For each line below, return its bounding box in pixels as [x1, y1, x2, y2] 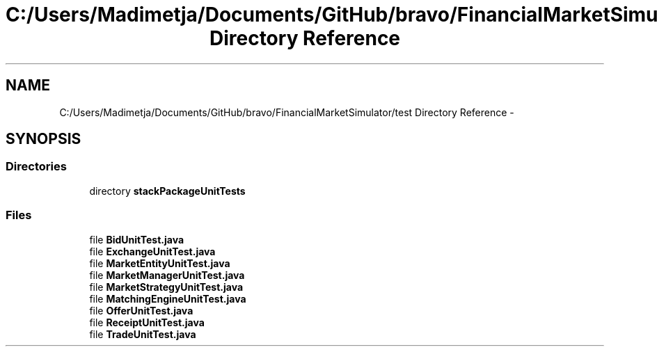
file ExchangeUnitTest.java [89, 245, 216, 257]
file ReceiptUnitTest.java [89, 316, 205, 328]
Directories [6, 159, 67, 174]
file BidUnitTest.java [89, 233, 184, 246]
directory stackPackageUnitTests [89, 184, 246, 197]
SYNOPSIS [6, 130, 81, 148]
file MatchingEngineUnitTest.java [89, 292, 246, 305]
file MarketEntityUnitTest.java [89, 257, 230, 269]
